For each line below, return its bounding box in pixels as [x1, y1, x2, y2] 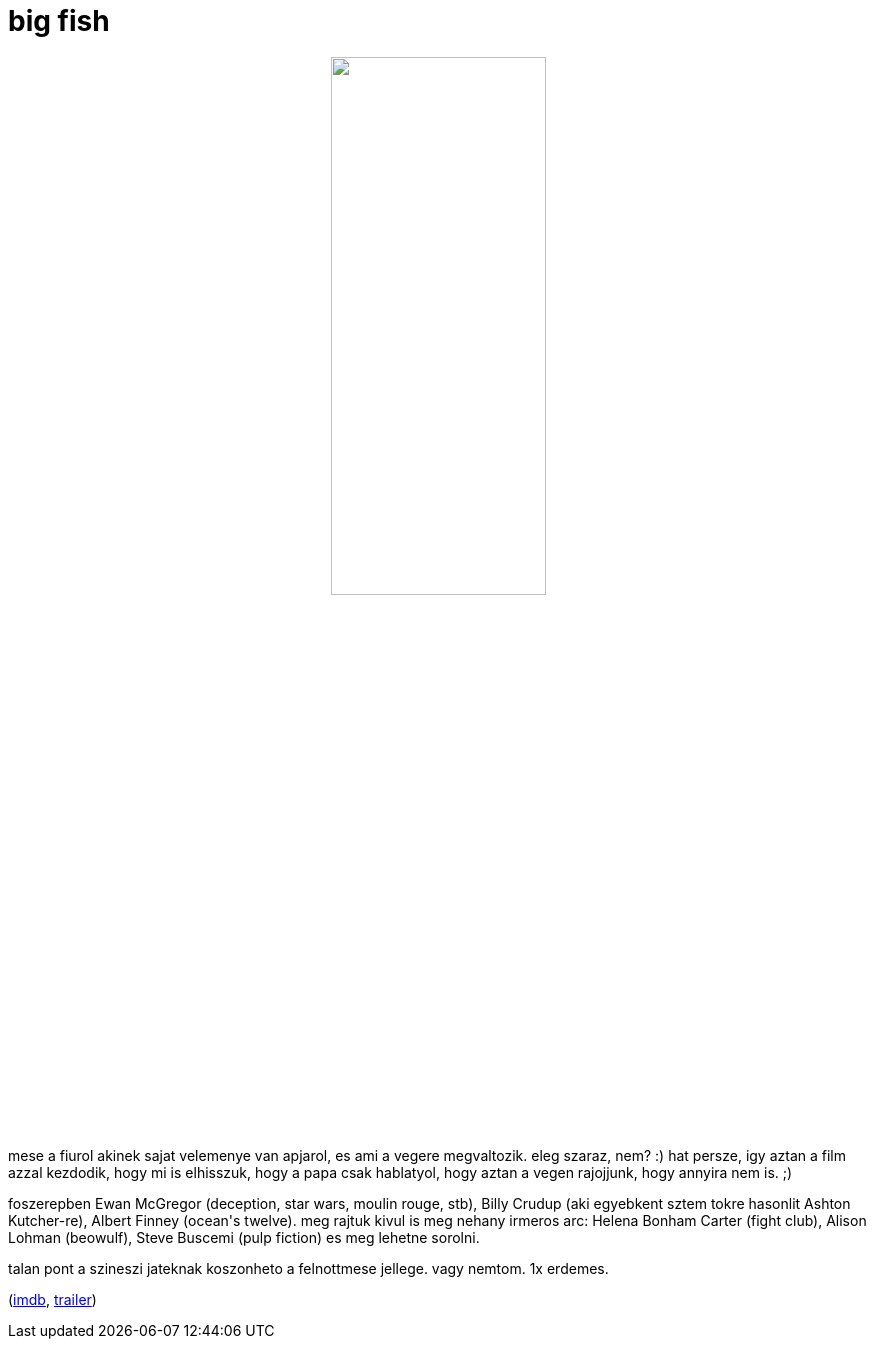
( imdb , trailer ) [8, 1290, 97, 1308]
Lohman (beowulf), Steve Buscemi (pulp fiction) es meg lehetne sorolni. [8, 1228, 480, 1246]
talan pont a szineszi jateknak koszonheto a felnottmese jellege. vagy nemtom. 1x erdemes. [8, 1259, 609, 1277]
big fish [8, 4, 110, 38]
